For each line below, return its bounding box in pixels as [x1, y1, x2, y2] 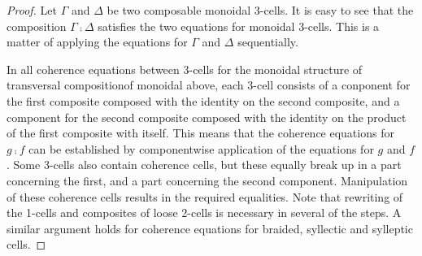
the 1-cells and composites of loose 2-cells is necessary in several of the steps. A [7, 204, 402, 221]
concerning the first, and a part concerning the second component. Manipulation [7, 171, 408, 189]
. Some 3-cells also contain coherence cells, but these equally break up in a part [7, 156, 402, 173]
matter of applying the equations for [7, 33, 188, 50]
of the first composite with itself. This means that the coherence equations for [7, 124, 394, 141]
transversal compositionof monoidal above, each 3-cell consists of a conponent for [7, 76, 411, 93]
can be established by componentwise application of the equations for [28, 140, 374, 157]
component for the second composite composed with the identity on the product [7, 108, 407, 125]
